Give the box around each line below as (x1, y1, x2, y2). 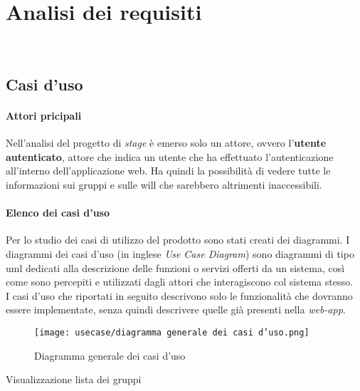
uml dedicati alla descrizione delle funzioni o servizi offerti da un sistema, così (6, 260, 345, 275)
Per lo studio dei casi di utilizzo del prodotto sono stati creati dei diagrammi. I (6, 232, 350, 247)
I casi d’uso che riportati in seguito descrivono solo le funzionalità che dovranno (6, 288, 353, 303)
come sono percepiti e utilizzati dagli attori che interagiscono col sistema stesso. (6, 274, 353, 289)
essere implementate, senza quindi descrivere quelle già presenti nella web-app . (6, 302, 346, 317)
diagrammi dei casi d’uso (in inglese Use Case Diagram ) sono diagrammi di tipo (6, 246, 354, 261)
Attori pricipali (6, 108, 82, 123)
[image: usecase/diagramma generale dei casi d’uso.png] (34, 328, 309, 338)
